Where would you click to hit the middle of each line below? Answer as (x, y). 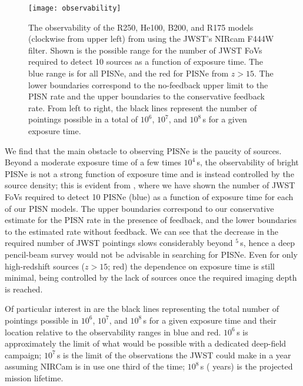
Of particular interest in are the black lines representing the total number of (142, 309)
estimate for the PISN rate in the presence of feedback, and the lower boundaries (151, 220)
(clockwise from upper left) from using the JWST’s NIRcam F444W (151, 39)
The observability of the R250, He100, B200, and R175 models (141, 27)
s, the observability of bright (248, 162)
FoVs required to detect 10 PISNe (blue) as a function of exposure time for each (149, 196)
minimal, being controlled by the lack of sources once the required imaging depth (151, 277)
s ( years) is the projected (247, 366)
